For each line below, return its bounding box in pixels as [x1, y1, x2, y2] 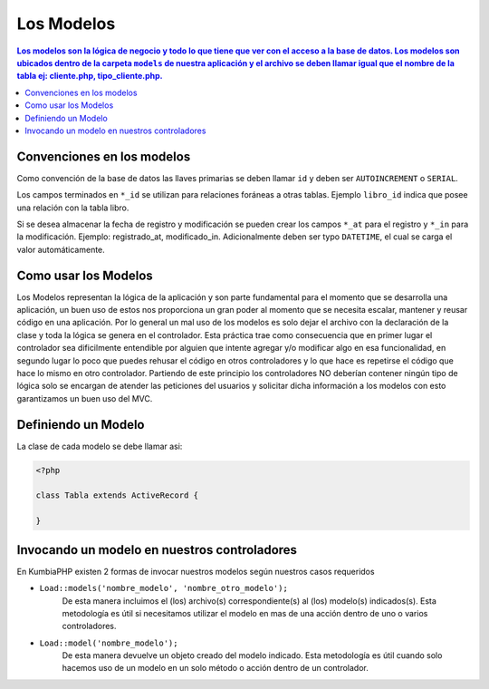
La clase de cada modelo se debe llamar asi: [16, 441, 183, 451]
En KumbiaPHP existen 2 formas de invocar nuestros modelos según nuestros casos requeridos [16, 566, 375, 577]
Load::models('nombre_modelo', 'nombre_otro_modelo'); [39, 583, 289, 594]
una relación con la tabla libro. [16, 202, 129, 213]
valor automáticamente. [16, 244, 106, 255]
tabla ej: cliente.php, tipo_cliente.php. [16, 71, 163, 82]
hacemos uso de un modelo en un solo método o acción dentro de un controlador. [62, 663, 369, 674]
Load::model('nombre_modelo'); [39, 637, 178, 648]
